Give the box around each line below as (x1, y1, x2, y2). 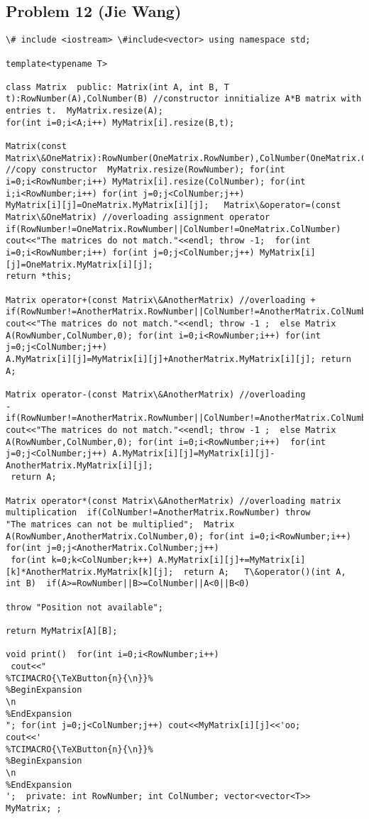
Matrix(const (6, 141, 67, 152)
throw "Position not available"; (6, 602, 163, 612)
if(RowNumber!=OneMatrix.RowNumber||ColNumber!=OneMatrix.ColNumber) (6, 224, 341, 234)
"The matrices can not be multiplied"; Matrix (6, 520, 235, 530)
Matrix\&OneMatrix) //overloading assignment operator (6, 212, 270, 223)
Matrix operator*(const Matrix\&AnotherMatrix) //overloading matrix (6, 495, 341, 506)
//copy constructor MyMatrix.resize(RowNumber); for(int (6, 165, 285, 175)
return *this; (6, 271, 72, 282)
